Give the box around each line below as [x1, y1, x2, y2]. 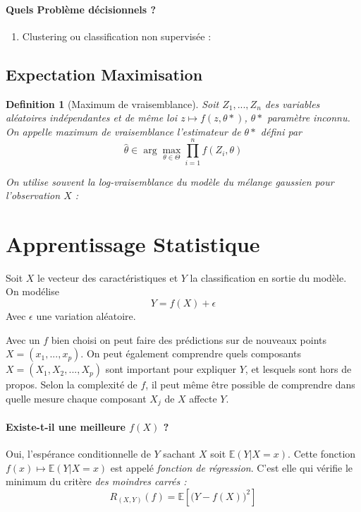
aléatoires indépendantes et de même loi [6, 110, 178, 125]
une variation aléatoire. [36, 309, 136, 323]
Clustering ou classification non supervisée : [22, 28, 212, 43]
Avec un [6, 332, 40, 347]
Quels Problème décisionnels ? [6, 1, 157, 16]
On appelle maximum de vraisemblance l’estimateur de [6, 124, 241, 138]
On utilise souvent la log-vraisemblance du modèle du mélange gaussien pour [6, 174, 334, 189]
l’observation [6, 188, 61, 203]
